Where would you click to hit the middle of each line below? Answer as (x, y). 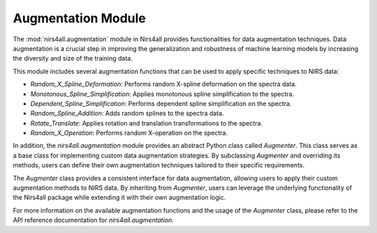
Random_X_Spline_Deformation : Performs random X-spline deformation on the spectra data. (163, 84)
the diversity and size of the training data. (73, 59)
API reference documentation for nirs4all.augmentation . (94, 220)
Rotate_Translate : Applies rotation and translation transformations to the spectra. (147, 123)
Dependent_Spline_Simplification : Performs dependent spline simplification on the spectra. (161, 103)
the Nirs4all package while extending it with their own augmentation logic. (119, 197)
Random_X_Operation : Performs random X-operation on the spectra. (129, 133)
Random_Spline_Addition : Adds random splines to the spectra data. (127, 113)
